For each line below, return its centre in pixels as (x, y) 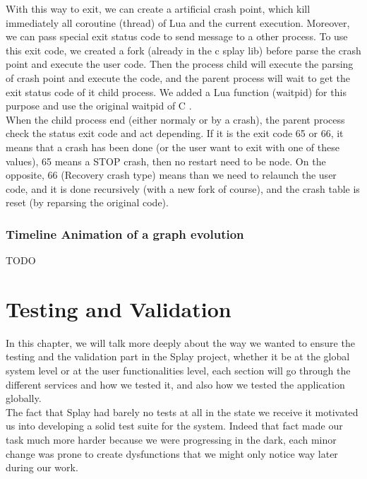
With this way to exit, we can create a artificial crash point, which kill (158, 8)
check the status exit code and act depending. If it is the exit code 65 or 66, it (175, 133)
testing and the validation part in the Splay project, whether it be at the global (178, 356)
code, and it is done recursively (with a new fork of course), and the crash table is (183, 188)
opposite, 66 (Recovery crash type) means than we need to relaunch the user (171, 175)
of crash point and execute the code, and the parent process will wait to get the (178, 77)
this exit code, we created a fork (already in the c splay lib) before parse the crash (183, 50)
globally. (24, 398)
